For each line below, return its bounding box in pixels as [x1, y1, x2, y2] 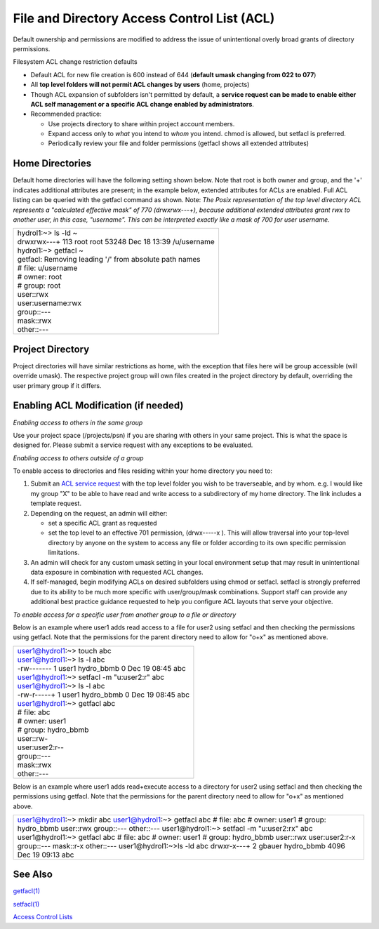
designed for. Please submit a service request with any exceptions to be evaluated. [13, 441, 253, 449]
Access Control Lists [13, 913, 73, 921]
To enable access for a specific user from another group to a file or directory [13, 610, 237, 619]
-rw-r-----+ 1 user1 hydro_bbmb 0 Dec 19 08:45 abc [17, 690, 189, 700]
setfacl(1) [13, 900, 40, 908]
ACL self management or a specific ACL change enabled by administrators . [30, 100, 254, 108]
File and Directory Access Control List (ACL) [13, 11, 275, 26]
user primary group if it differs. [13, 381, 102, 389]
